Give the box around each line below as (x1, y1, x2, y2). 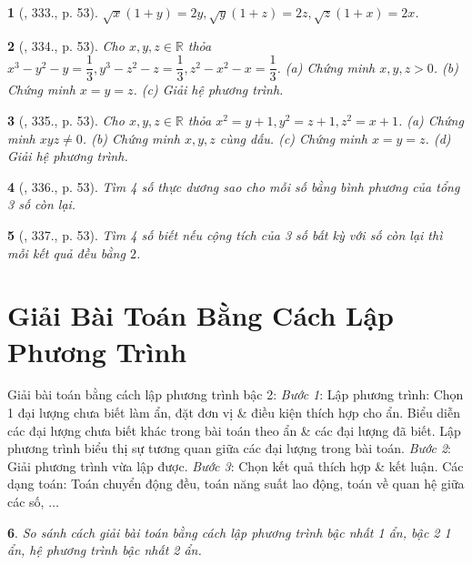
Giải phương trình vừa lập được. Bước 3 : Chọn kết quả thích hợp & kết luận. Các (7, 456, 464, 475)
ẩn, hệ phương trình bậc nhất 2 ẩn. (7, 540, 202, 560)
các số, (7, 492, 45, 511)
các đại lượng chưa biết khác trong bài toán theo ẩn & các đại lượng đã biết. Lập (7, 420, 461, 439)
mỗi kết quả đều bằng (7, 243, 126, 262)
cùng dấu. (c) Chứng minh (219, 128, 367, 147)
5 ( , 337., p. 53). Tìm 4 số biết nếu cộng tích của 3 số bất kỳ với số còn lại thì (7, 225, 443, 244)
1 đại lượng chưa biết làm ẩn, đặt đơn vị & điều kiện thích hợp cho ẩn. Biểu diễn (7, 403, 461, 422)
